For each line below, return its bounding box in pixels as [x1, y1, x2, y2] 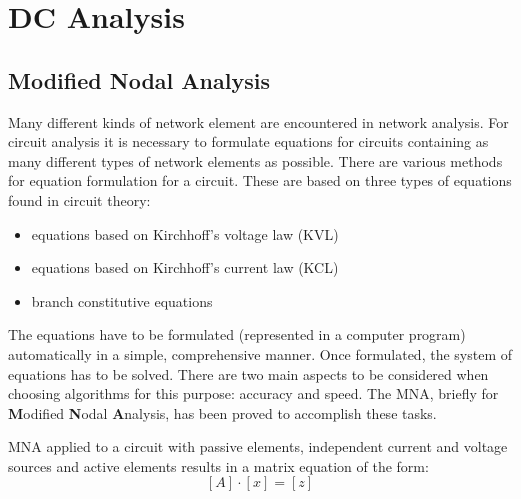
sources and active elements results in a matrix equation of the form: [8, 455, 429, 476]
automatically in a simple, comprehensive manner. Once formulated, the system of [8, 343, 513, 364]
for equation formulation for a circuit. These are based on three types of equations [8, 170, 512, 191]
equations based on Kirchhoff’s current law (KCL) [31, 257, 339, 278]
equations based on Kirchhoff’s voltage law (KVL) [31, 223, 339, 244]
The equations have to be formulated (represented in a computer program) [8, 324, 466, 345]
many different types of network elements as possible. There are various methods [8, 150, 503, 171]
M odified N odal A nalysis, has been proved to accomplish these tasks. [8, 402, 437, 423]
